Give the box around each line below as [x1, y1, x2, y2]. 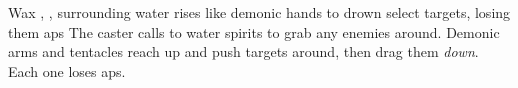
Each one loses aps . [8, 60, 126, 81]
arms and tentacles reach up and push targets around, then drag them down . [8, 41, 479, 62]
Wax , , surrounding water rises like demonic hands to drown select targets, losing [8, 2, 511, 22]
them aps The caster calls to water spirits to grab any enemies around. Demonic [8, 21, 500, 42]
